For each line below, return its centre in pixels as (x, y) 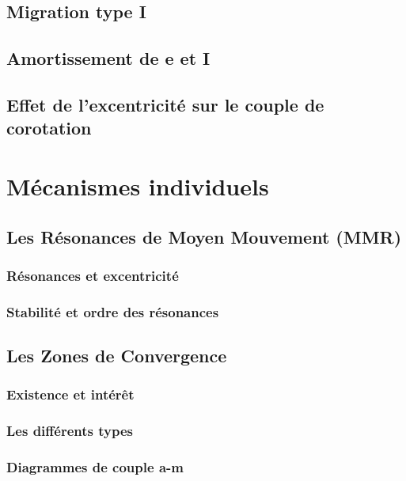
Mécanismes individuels (138, 186)
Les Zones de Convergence (117, 355)
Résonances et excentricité (93, 275)
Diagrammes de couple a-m (95, 466)
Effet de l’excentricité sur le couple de (165, 104)
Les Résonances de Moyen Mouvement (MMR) (204, 236)
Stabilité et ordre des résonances (113, 311)
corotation (49, 128)
